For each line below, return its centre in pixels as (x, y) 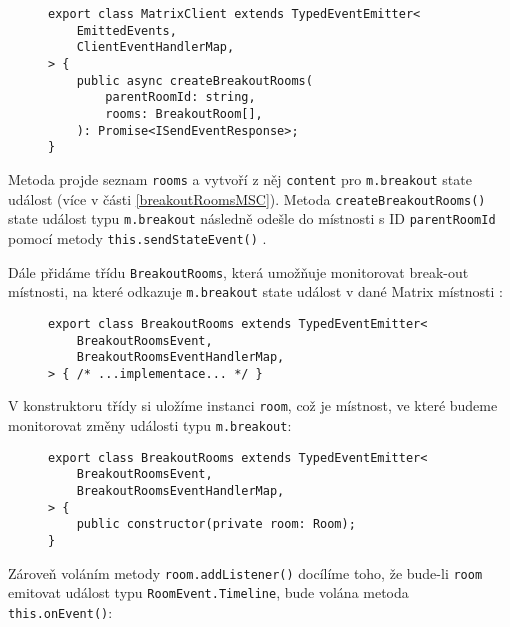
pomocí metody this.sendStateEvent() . (137, 237)
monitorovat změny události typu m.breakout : (150, 425)
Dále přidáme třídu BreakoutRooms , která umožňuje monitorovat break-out (238, 271)
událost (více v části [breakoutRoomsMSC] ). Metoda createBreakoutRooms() (247, 198)
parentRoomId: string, (180, 97)
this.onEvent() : (60, 612)
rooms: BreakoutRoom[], (184, 113)
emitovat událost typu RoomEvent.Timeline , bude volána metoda (208, 592)
